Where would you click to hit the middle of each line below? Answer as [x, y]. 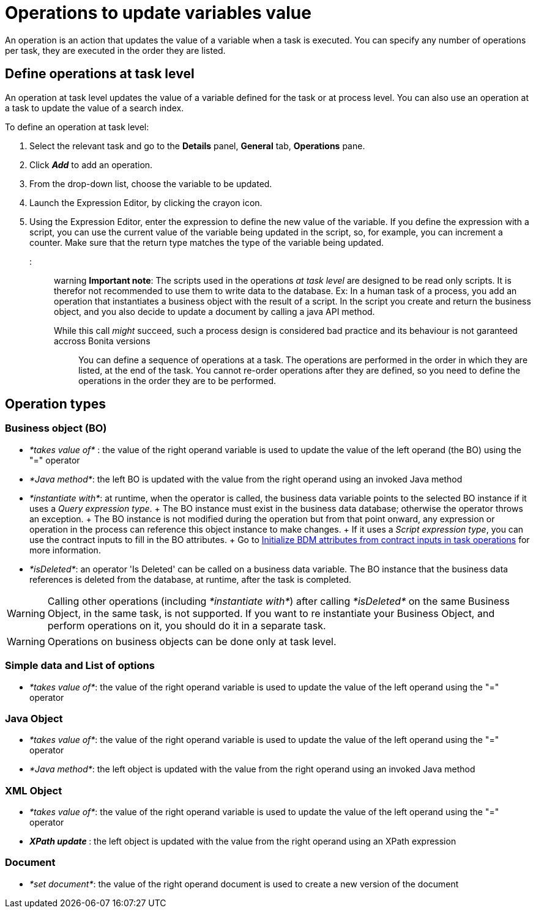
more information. [65, 550]
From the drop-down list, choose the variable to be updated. [151, 183]
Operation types [55, 404]
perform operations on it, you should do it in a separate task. [187, 625]
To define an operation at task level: [77, 127]
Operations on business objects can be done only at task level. [192, 641]
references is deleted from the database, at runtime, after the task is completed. [191, 579]
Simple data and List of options [80, 666]
